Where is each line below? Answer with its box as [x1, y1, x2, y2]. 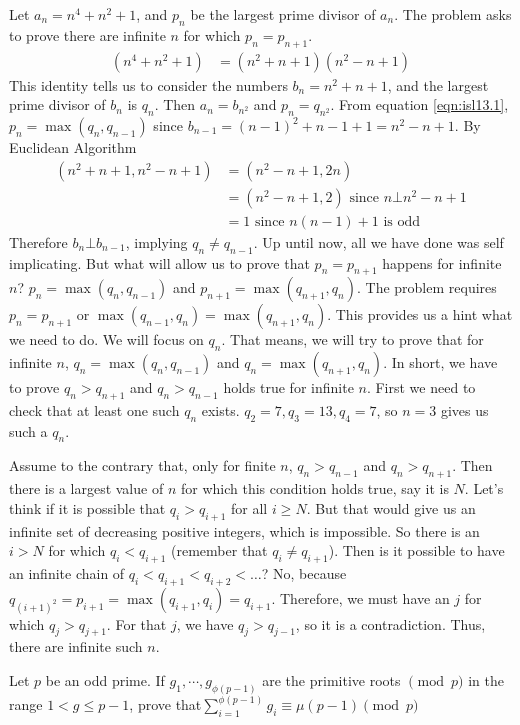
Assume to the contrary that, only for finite [9, 455, 276, 476]
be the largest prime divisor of [190, 4, 376, 24]
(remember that [171, 540, 268, 561]
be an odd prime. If [45, 670, 165, 690]
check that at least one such [9, 399, 180, 420]
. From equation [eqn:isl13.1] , [330, 94, 509, 115]
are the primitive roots [262, 670, 401, 690]
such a [9, 420, 48, 441]
